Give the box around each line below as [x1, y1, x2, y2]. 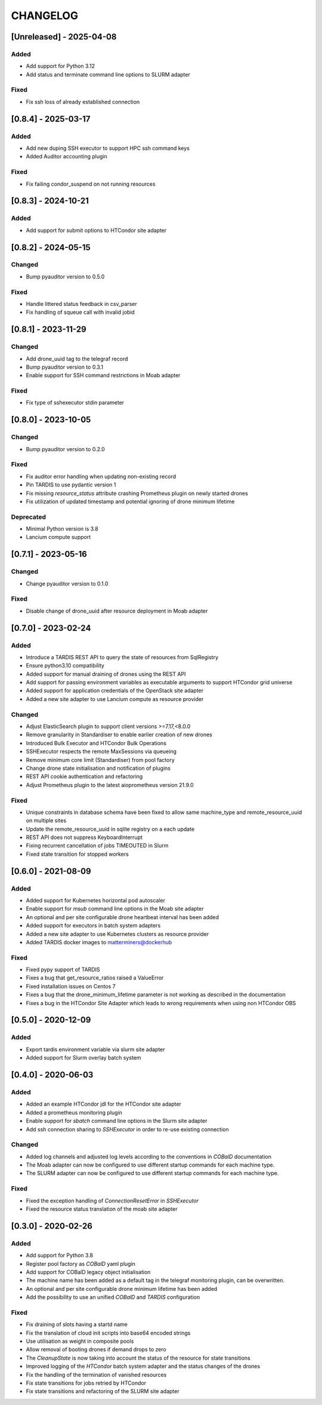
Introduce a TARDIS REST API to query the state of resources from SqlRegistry [26, 653, 219, 660]
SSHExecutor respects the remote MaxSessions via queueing [26, 748, 177, 755]
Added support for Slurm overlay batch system [26, 1054, 141, 1061]
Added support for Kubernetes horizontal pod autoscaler [26, 896, 166, 904]
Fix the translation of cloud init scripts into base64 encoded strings [26, 1329, 191, 1336]
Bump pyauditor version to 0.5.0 [26, 273, 105, 280]
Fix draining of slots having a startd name [26, 1321, 128, 1328]
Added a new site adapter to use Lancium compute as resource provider [26, 695, 204, 702]
